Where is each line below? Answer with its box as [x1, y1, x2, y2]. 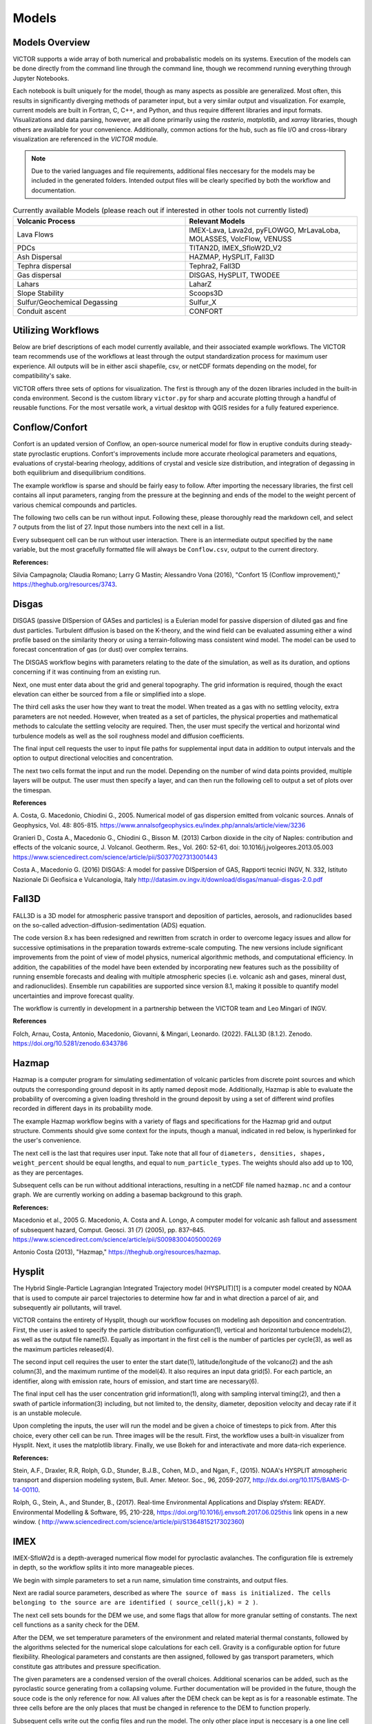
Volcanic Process [17, 216, 76, 225]
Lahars [17, 279, 39, 289]
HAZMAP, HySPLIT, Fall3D [189, 252, 275, 261]
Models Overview [12, 37, 90, 48]
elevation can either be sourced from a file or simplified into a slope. [12, 690, 207, 698]
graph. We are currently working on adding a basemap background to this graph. [12, 1190, 243, 1199]
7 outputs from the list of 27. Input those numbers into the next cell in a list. [12, 523, 225, 531]
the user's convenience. [12, 1136, 82, 1145]
